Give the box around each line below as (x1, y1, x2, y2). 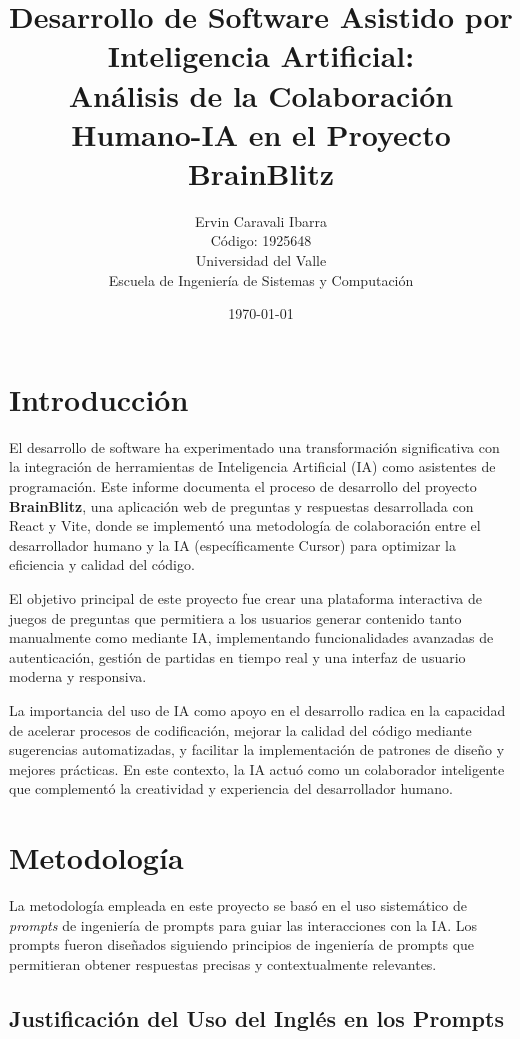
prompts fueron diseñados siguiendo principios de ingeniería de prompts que (9, 934, 475, 955)
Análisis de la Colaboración (68, 74, 454, 115)
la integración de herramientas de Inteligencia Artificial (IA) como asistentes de (9, 456, 496, 477)
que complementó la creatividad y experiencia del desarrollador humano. (9, 778, 454, 799)
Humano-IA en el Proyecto (71, 113, 451, 154)
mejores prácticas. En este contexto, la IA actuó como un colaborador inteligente (9, 758, 505, 779)
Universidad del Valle (195, 250, 327, 271)
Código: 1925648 (210, 230, 312, 251)
